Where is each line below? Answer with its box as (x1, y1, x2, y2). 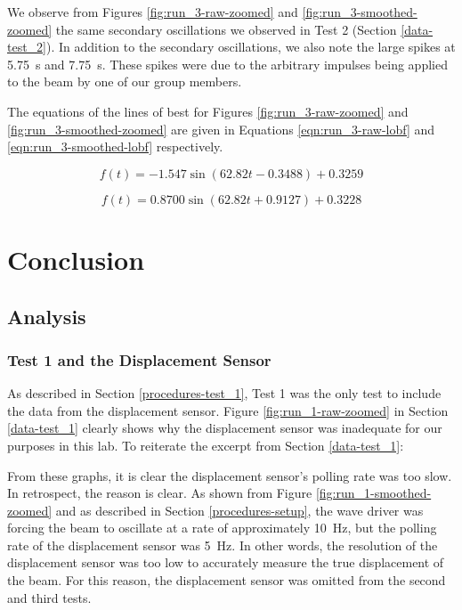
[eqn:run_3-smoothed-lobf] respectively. (7, 137, 223, 156)
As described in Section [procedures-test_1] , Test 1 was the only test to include (7, 384, 442, 403)
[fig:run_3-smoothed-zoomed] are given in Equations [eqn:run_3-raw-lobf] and (7, 119, 435, 138)
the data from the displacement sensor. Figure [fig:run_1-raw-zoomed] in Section (7, 401, 449, 419)
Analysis (7, 302, 86, 329)
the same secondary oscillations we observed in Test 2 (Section (55, 20, 397, 38)
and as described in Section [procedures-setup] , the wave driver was (55, 500, 424, 519)
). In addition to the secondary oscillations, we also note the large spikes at (46, 37, 456, 56)
